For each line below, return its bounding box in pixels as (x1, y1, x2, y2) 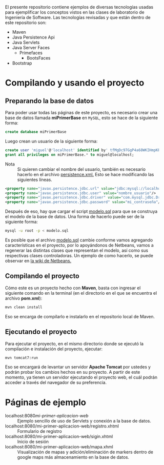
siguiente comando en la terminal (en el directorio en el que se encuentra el (5, 290, 157, 296)
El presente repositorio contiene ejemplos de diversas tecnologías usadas (5, 4, 154, 10)
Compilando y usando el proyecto (5, 78, 144, 88)
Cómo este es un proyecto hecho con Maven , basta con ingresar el (5, 285, 141, 291)
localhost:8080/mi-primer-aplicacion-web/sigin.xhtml (5, 434, 113, 440)
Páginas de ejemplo (5, 397, 86, 408)
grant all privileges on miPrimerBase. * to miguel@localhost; (5, 152, 134, 157)
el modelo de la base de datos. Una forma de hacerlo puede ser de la (5, 214, 144, 220)
